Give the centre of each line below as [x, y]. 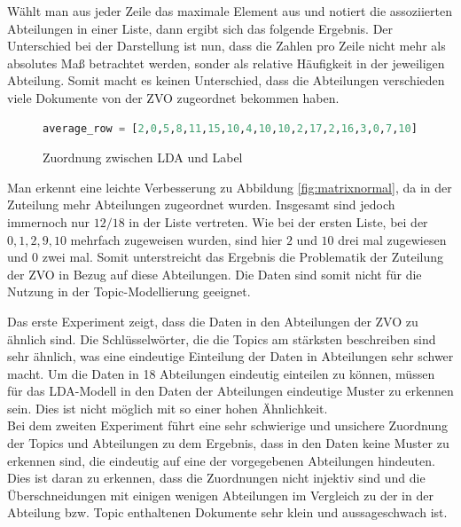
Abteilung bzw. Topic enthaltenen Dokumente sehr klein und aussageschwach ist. [227, 512]
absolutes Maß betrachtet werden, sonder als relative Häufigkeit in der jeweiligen [226, 63]
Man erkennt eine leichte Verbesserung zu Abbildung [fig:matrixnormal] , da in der [230, 187]
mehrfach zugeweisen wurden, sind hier [176, 239]
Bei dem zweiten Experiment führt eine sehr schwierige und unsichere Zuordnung [228, 425]
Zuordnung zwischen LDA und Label [143, 157]
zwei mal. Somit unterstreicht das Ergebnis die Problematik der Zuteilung [243, 257]
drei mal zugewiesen [392, 239]
